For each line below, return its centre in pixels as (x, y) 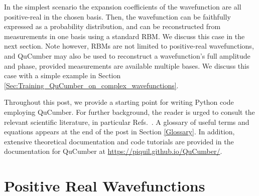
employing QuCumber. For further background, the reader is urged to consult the (129, 112)
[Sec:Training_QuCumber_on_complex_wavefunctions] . (91, 85)
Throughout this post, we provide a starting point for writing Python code (119, 102)
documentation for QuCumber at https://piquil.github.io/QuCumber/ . (113, 151)
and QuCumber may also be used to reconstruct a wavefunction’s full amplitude (127, 55)
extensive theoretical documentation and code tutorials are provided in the (119, 141)
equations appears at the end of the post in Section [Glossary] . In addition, (119, 132)
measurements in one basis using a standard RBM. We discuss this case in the (124, 36)
